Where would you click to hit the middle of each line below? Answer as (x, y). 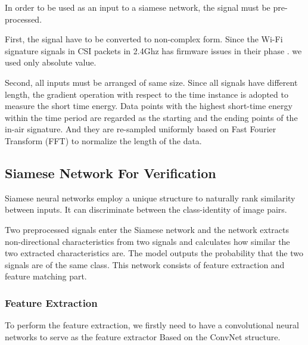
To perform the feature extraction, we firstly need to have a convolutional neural (152, 325)
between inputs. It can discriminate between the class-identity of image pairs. (146, 209)
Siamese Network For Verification (111, 172)
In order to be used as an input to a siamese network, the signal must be (138, 7)
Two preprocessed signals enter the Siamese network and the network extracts (147, 229)
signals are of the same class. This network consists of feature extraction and (145, 264)
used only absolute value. (51, 62)
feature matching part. (46, 276)
